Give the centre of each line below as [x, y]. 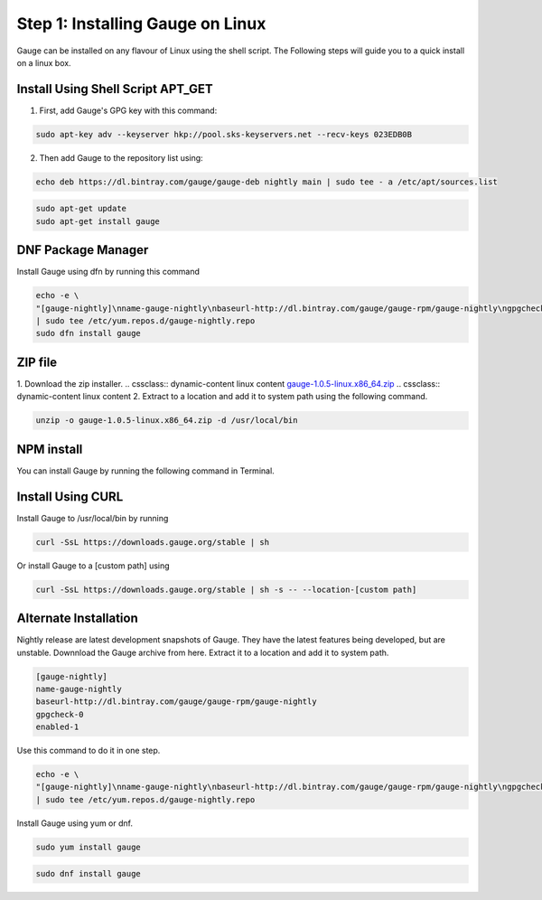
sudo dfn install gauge [89, 333]
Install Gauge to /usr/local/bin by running [93, 518]
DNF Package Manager [83, 250]
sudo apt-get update [81, 209]
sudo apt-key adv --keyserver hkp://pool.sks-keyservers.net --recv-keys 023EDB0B [224, 134]
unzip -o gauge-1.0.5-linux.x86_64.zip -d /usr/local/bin [167, 421]
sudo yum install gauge [89, 847]
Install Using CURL [70, 497]
